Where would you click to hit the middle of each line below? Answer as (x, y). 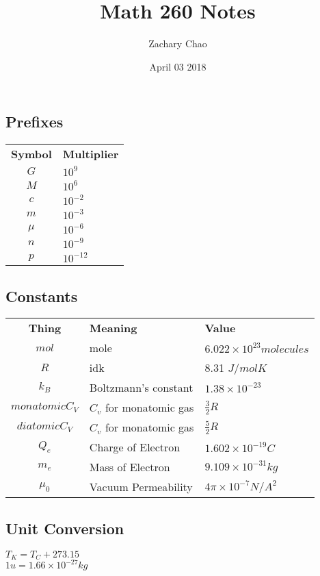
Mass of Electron (130, 467)
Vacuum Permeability (141, 487)
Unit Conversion (65, 528)
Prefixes (35, 122)
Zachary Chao (178, 43)
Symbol (31, 154)
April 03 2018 (178, 66)
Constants (42, 296)
